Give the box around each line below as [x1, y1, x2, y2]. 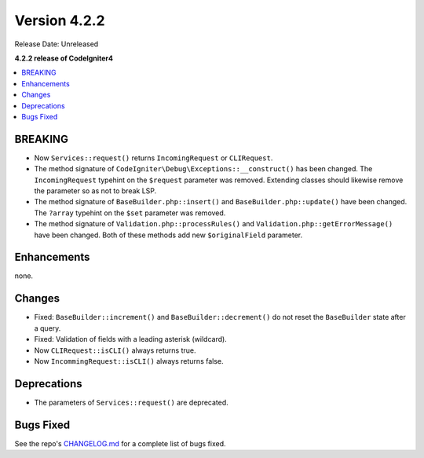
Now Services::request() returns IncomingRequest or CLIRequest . [34, 153, 273, 163]
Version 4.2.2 [14, 12, 105, 29]
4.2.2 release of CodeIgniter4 [14, 53, 114, 63]
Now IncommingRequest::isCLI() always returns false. [34, 356, 224, 365]
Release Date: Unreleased [14, 39, 99, 49]
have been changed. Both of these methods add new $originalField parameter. [34, 230, 303, 240]
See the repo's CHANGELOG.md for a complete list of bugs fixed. [14, 438, 227, 448]
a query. [34, 323, 61, 333]
